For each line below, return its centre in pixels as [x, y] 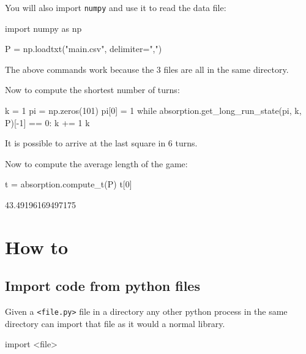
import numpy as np [43, 28]
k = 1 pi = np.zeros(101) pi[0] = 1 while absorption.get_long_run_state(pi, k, [153, 111]
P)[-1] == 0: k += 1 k [47, 122]
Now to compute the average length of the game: [96, 163]
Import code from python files [103, 286]
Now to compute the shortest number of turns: [92, 90]
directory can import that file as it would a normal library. [115, 323]
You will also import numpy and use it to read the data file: [116, 7]
